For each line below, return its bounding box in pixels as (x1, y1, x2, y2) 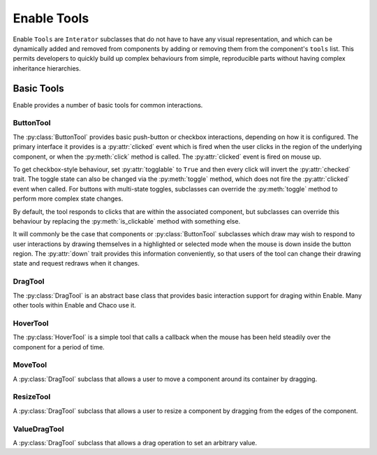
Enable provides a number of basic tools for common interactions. (13, 101, 203, 109)
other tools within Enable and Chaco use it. (13, 301, 136, 309)
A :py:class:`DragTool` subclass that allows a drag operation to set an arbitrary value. (13, 438, 258, 447)
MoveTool (13, 360, 47, 370)
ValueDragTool (13, 424, 64, 433)
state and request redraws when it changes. (13, 259, 140, 268)
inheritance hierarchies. (13, 64, 82, 73)
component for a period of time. (13, 342, 105, 351)
